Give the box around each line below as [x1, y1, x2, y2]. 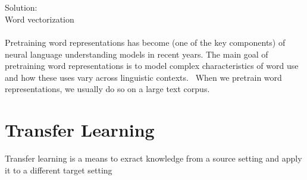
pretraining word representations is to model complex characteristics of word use [5, 59, 299, 72]
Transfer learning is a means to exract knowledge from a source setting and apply [5, 152, 302, 165]
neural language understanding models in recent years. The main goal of [5, 48, 268, 60]
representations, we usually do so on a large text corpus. [5, 83, 210, 95]
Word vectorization [5, 12, 74, 25]
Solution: [5, 1, 37, 14]
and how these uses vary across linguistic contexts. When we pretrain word [5, 71, 282, 83]
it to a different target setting [5, 163, 112, 176]
